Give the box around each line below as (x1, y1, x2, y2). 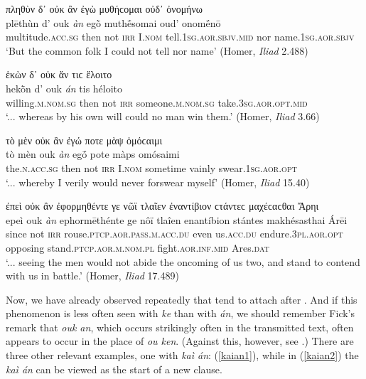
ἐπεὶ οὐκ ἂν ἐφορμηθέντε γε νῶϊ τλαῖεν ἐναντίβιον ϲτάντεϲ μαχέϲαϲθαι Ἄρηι (6, 198, 319, 213)
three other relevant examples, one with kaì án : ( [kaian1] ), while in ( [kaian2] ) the (6, 348, 359, 363)
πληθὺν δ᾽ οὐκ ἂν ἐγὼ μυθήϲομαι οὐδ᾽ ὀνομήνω (6, 1, 203, 16)
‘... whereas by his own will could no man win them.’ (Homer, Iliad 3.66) (6, 109, 320, 124)
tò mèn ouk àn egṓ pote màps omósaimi (6, 146, 180, 161)
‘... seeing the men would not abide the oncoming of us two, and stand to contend (6, 254, 360, 269)
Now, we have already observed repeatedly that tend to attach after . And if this (6, 292, 357, 306)
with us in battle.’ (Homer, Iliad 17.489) (6, 268, 179, 283)
